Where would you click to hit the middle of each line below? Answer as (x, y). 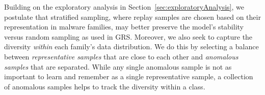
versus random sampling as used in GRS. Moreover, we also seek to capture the (128, 36)
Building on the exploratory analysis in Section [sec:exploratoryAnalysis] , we (124, 7)
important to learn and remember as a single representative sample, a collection (129, 76)
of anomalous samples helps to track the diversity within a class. (105, 86)
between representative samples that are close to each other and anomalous (121, 56)
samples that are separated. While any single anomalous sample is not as (118, 66)
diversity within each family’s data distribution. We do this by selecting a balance (131, 46)
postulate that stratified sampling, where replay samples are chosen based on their (132, 17)
